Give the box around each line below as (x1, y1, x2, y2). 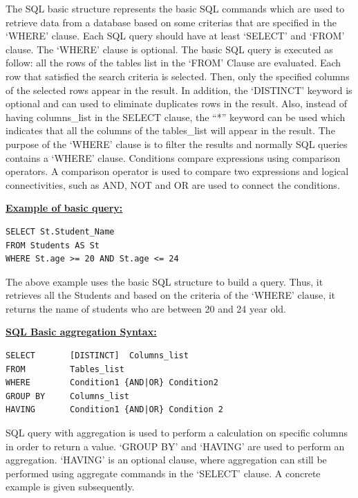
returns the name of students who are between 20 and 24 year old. (6, 301, 286, 315)
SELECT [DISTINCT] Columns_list (6, 351, 189, 361)
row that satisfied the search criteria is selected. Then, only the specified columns (6, 68, 350, 83)
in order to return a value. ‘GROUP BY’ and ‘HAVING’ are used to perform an (6, 439, 345, 453)
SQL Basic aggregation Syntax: (6, 324, 157, 339)
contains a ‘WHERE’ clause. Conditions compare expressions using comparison (6, 150, 341, 165)
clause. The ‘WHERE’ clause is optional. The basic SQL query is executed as (6, 41, 333, 56)
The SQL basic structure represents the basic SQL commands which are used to (6, 1, 345, 15)
